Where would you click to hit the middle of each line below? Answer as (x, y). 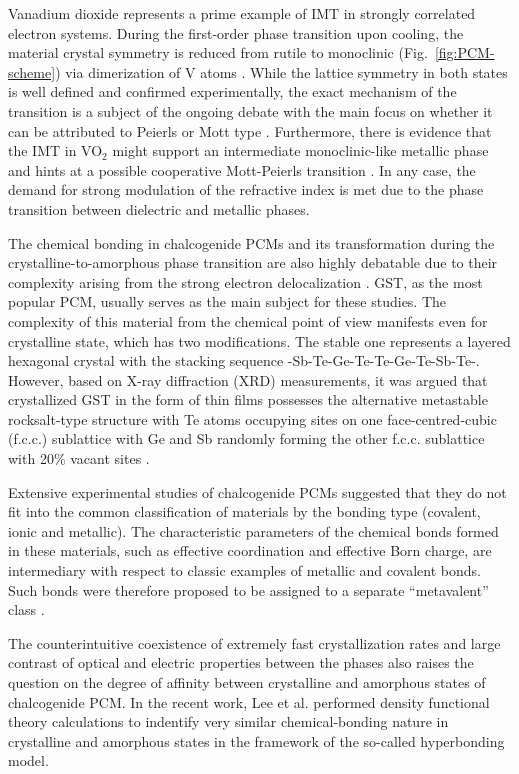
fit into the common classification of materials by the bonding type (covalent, (244, 511)
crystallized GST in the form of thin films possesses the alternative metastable (248, 399)
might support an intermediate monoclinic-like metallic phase (300, 150)
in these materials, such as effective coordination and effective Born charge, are (250, 550)
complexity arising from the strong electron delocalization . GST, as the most (245, 281)
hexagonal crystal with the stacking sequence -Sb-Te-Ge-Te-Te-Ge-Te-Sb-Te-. (244, 360)
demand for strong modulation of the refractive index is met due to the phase (246, 189)
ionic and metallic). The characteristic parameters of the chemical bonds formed (253, 530)
